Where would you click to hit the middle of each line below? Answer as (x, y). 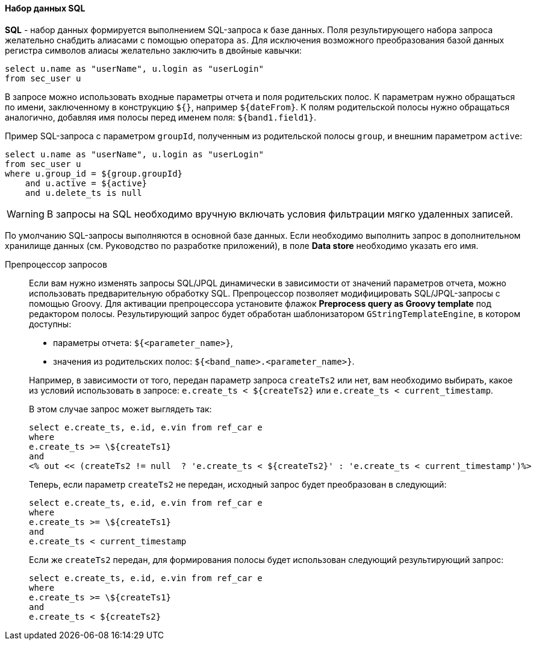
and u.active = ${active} (86, 183)
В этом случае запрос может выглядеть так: (120, 409)
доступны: (50, 324)
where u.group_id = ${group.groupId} (94, 173)
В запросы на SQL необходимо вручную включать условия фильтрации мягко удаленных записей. (280, 214)
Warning (26, 214)
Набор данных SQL (45, 8)
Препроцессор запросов (56, 264)
